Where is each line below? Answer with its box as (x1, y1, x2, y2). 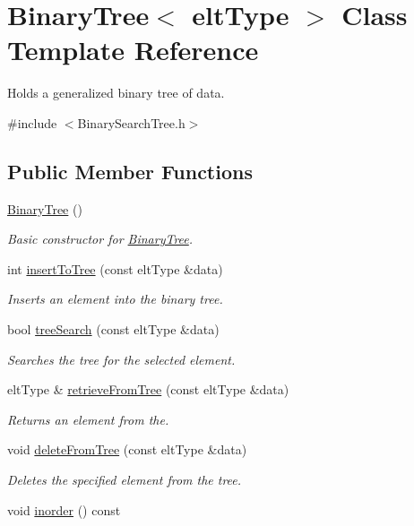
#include (7, 113, 57, 132)
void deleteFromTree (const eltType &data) (7, 440, 247, 459)
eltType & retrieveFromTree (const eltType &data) (7, 380, 289, 399)
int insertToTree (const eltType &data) (7, 259, 223, 278)
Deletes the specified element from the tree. (7, 470, 242, 489)
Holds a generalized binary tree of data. (7, 83, 225, 102)
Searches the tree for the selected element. (7, 349, 236, 368)
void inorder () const (7, 500, 121, 519)
